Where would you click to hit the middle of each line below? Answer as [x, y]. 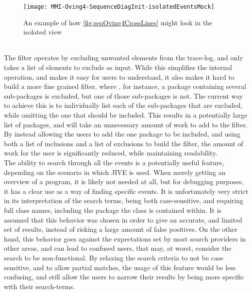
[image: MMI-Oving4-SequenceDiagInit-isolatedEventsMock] [119, 7]
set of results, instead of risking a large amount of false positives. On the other [121, 229]
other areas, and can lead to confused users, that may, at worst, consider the [118, 248]
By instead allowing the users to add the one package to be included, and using [122, 134]
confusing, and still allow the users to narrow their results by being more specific [124, 277]
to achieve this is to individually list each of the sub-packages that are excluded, [123, 105]
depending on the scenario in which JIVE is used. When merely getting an [115, 172]
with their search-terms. [40, 286]
